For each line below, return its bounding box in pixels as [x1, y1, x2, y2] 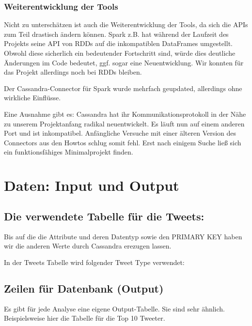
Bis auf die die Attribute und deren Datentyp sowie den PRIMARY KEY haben [4, 231, 242, 241]
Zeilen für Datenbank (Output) [4, 280, 164, 295]
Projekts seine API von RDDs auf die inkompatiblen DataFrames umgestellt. [4, 38, 233, 48]
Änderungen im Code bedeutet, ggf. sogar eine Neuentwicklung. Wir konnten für [4, 57, 244, 67]
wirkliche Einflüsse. [4, 93, 61, 103]
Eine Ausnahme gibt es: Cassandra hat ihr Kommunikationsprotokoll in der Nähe [4, 109, 246, 119]
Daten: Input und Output [4, 175, 179, 195]
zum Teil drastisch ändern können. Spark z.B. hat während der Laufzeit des [4, 29, 229, 39]
